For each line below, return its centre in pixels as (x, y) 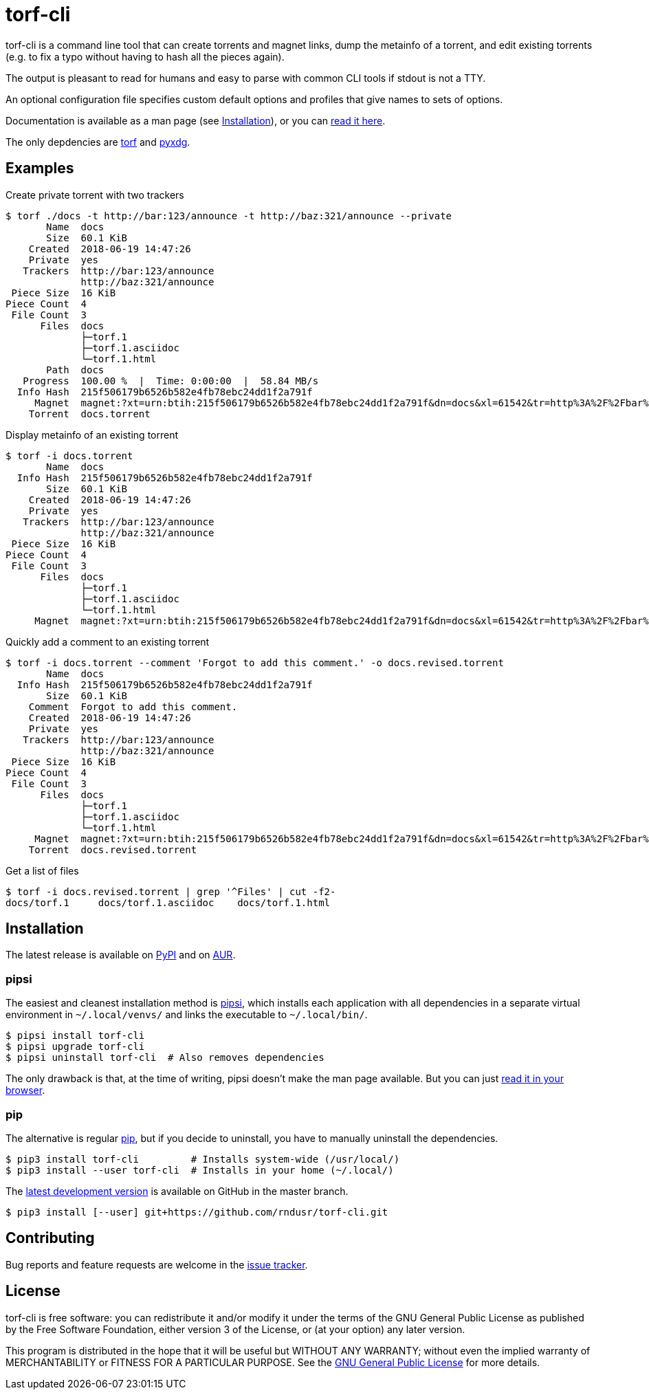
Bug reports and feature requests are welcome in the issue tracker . (157, 1264)
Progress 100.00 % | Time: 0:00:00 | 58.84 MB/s (171, 381)
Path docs (75, 370)
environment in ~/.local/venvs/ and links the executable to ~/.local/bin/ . (187, 1015)
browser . (25, 1090)
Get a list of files (42, 870)
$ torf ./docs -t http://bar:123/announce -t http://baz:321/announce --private (229, 216)
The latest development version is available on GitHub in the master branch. (177, 1191)
